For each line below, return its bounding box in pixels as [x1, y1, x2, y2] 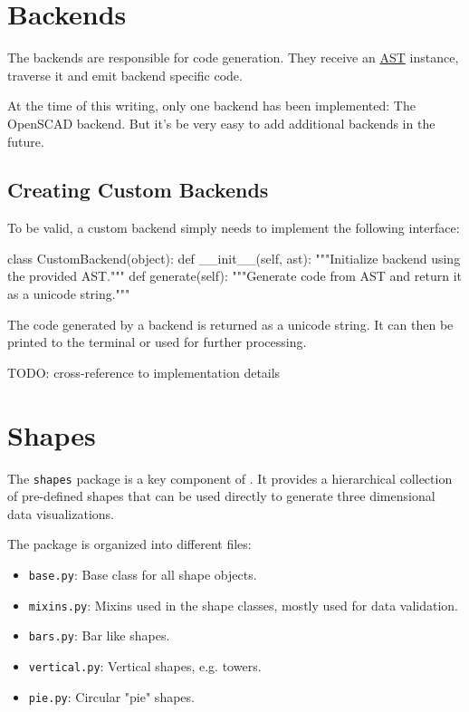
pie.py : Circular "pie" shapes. [28, 687, 195, 706]
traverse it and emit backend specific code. [7, 65, 243, 84]
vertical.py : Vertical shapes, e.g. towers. [28, 656, 262, 675]
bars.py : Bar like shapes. [28, 626, 170, 645]
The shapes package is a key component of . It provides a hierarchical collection [7, 468, 453, 487]
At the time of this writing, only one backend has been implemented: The [7, 96, 416, 115]
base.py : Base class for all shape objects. [28, 565, 257, 584]
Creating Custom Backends [7, 176, 269, 204]
